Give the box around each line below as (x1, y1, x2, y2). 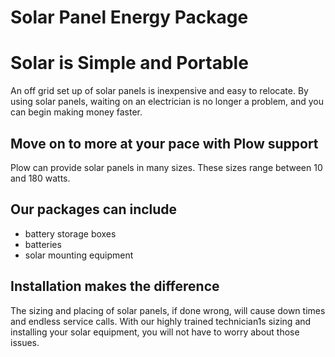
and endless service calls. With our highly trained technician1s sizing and (10, 315, 312, 327)
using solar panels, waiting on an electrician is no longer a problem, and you (10, 96, 324, 108)
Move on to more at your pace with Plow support (10, 135, 319, 152)
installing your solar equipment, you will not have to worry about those (10, 326, 300, 338)
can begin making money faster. (10, 106, 143, 118)
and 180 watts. (10, 172, 71, 184)
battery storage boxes (24, 227, 117, 240)
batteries (24, 238, 62, 250)
